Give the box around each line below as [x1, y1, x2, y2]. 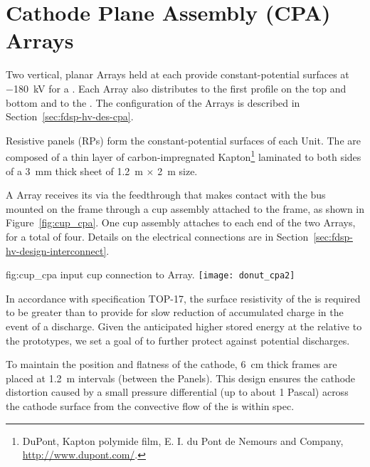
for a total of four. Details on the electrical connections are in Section [6, 229, 309, 243]
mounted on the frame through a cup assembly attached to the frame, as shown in [6, 201, 365, 216]
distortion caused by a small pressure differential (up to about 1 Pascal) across [6, 384, 349, 399]
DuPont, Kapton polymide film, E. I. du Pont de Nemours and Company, [22, 433, 344, 448]
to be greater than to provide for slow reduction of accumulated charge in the [6, 305, 344, 320]
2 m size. [157, 163, 198, 178]
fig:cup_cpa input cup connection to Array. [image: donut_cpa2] [6, 267, 295, 282]
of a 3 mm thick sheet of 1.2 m [6, 163, 143, 178]
